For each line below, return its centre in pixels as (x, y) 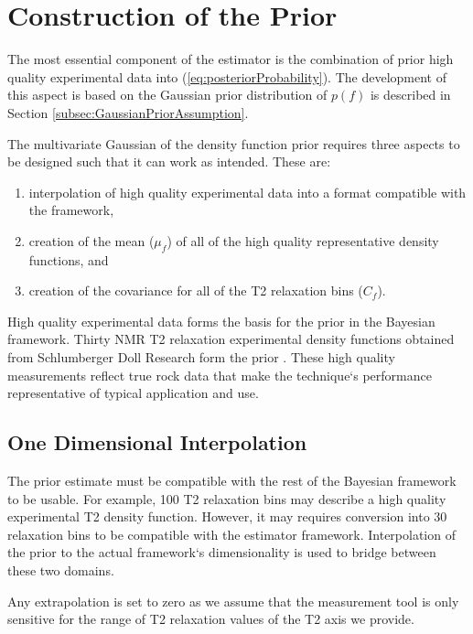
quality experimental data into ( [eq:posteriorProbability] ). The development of (227, 76)
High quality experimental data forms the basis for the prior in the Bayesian (221, 321)
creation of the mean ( (91, 240)
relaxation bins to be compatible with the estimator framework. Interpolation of (231, 534)
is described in (410, 95)
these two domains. (61, 570)
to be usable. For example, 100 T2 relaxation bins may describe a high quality (227, 498)
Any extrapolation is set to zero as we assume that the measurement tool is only (233, 601)
